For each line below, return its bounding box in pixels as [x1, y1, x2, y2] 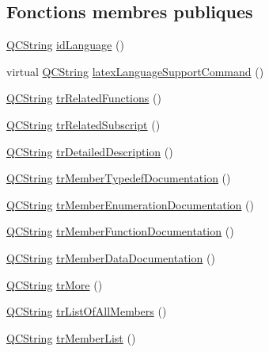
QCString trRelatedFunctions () [6, 90, 161, 106]
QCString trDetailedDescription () [6, 143, 173, 159]
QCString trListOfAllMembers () [6, 303, 167, 319]
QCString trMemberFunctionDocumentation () [6, 223, 234, 239]
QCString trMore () [6, 276, 103, 293]
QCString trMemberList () [6, 329, 136, 346]
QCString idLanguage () [6, 36, 124, 53]
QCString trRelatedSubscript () [6, 116, 161, 132]
